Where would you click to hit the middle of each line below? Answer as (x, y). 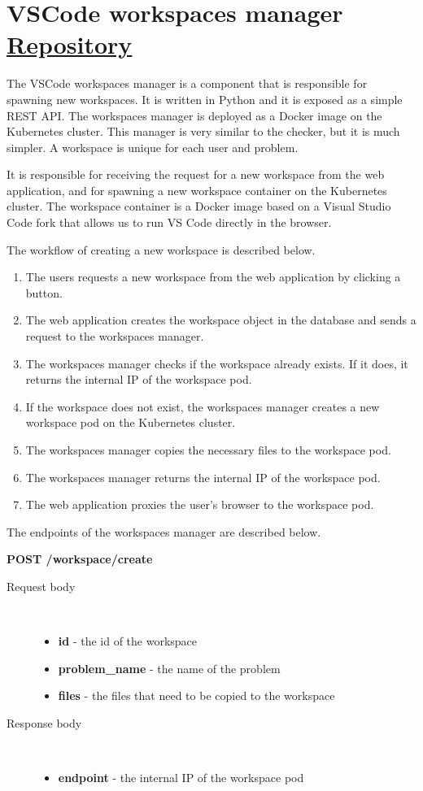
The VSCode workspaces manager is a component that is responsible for (187, 83)
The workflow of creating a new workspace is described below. (161, 249)
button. (44, 292)
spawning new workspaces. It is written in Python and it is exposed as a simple (205, 99)
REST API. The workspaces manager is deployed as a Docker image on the (194, 115)
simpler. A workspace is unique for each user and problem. (153, 147)
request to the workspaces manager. (115, 336)
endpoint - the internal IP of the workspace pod (181, 778)
